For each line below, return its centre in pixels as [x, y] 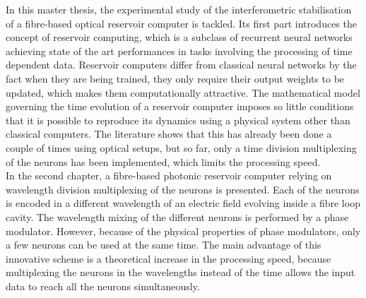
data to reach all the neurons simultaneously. [103, 286]
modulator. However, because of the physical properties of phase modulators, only [183, 231]
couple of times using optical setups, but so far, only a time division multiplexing [181, 147]
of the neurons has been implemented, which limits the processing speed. [163, 161]
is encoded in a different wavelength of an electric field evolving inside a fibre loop [183, 203]
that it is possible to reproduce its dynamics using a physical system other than [178, 120]
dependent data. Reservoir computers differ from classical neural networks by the [181, 65]
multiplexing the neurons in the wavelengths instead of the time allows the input [181, 272]
